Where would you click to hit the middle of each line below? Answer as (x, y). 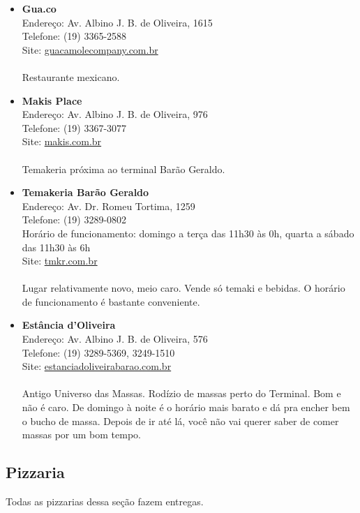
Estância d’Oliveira (69, 325)
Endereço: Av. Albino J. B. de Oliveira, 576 (115, 339)
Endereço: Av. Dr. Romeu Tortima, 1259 (108, 206)
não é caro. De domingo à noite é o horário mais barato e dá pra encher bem (186, 407)
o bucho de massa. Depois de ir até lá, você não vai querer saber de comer (180, 421)
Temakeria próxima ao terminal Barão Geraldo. (123, 169)
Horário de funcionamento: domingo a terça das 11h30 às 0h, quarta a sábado (188, 233)
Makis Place (52, 100)
